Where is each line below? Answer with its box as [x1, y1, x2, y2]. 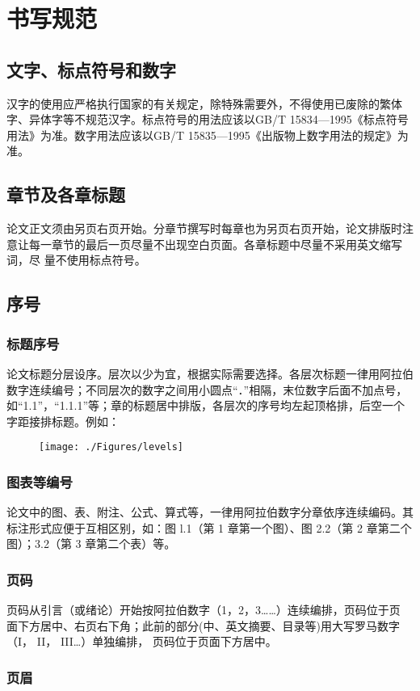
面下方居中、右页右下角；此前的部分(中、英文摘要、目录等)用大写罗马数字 [6, 617, 400, 634]
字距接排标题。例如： [6, 412, 120, 429]
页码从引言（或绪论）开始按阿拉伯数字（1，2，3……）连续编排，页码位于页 [6, 601, 401, 618]
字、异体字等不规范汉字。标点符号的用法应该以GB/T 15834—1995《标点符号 [6, 111, 409, 128]
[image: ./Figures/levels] [39, 441, 183, 453]
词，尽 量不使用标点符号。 [6, 251, 146, 268]
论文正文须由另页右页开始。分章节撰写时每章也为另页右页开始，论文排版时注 [6, 220, 414, 237]
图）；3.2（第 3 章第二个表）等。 [6, 535, 176, 552]
